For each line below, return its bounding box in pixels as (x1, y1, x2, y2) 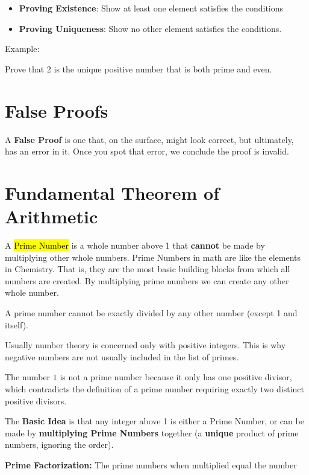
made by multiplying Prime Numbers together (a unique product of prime (5, 426, 299, 439)
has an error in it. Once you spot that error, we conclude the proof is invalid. (5, 145, 289, 158)
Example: (5, 42, 40, 55)
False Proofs (5, 98, 108, 123)
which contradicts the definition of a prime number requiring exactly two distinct (5, 382, 304, 395)
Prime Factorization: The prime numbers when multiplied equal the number (5, 458, 297, 471)
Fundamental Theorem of (5, 180, 219, 205)
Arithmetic (5, 204, 98, 229)
